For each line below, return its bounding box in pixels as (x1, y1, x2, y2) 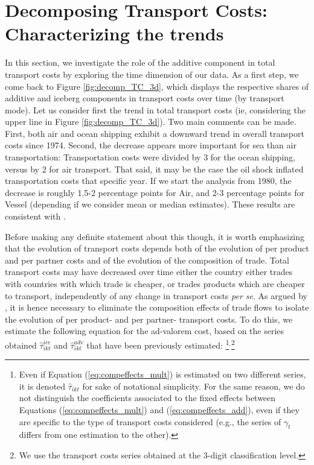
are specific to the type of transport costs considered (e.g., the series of (19, 415, 281, 428)
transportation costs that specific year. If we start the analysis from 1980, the (5, 174, 292, 187)
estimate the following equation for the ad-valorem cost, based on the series (5, 324, 284, 337)
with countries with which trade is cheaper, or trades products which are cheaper (5, 277, 305, 289)
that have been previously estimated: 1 (86, 337, 229, 351)
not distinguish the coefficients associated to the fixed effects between (19, 391, 276, 404)
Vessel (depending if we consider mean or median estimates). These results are (5, 198, 295, 210)
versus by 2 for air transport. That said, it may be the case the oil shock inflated (5, 162, 304, 175)
